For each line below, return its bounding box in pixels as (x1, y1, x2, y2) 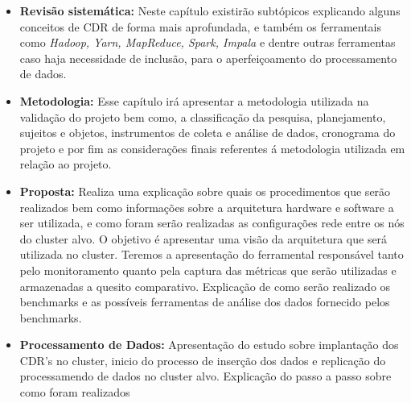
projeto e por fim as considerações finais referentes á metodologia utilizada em (19, 139, 405, 156)
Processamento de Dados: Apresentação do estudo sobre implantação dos (19, 336, 399, 353)
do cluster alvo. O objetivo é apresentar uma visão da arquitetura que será (19, 230, 388, 247)
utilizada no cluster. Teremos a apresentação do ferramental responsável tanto (19, 246, 404, 263)
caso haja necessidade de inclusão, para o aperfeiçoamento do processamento (19, 49, 397, 66)
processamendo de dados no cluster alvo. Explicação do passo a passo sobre (19, 368, 392, 384)
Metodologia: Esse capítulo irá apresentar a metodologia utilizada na (19, 92, 369, 109)
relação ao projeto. (19, 156, 112, 172)
